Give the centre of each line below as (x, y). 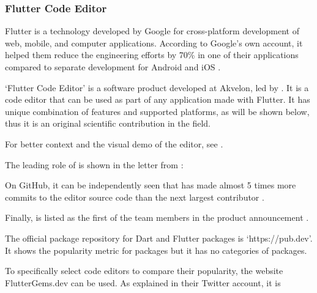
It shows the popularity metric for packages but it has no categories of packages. (156, 250)
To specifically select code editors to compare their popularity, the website (144, 271)
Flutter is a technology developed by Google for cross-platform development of (152, 31)
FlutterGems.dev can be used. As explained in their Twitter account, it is (143, 282)
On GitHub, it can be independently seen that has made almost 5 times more (151, 185)
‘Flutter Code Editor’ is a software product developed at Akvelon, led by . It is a (157, 87)
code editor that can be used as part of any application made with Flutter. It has (158, 99)
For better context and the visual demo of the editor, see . (114, 143)
